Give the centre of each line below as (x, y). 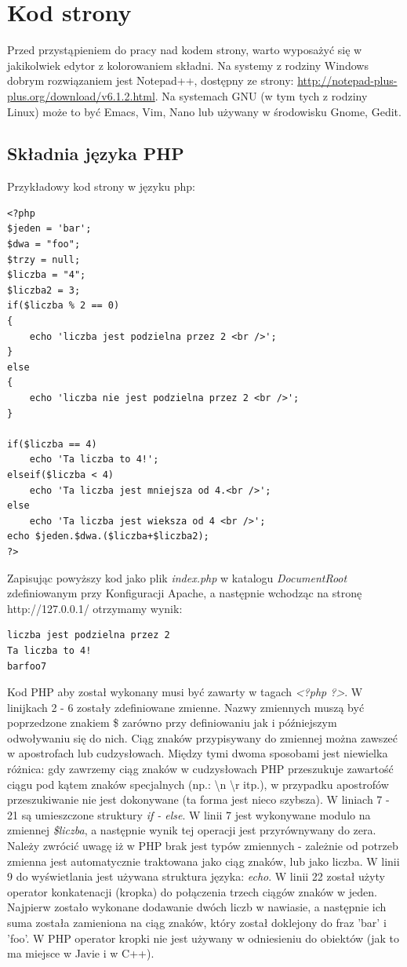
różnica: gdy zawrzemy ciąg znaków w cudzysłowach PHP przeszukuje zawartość (200, 769)
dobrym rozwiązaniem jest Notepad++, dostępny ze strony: (151, 80)
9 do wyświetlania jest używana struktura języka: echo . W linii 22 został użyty (196, 876)
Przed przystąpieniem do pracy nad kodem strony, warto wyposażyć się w (185, 50)
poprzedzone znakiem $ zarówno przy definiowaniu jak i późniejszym (172, 723)
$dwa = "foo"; (44, 244)
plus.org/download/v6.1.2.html (81, 95)
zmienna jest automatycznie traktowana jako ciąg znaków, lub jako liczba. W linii (203, 861)
